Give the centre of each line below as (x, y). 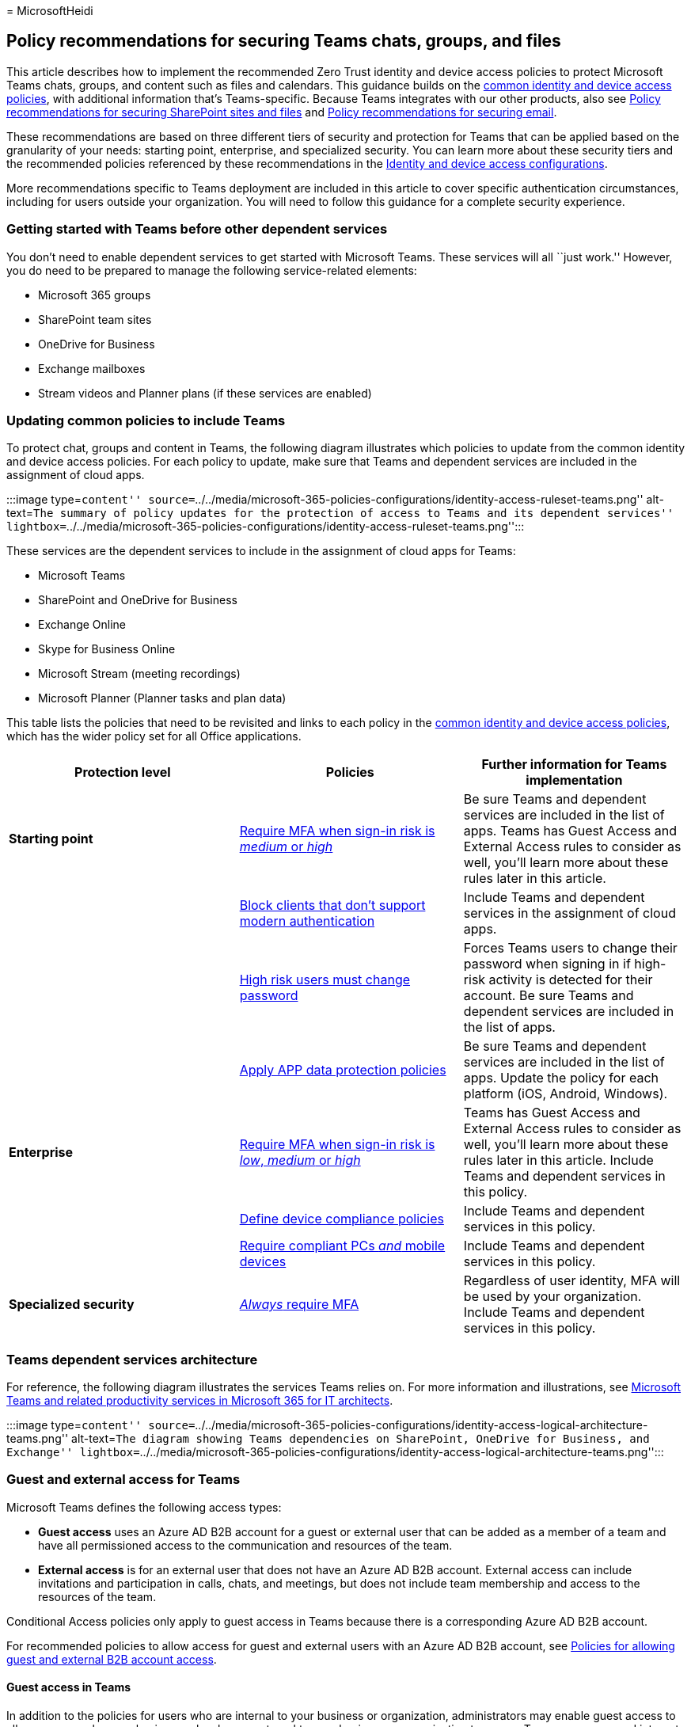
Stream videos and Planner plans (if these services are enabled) (205, 393)
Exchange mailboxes (92, 368)
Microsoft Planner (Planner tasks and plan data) (162, 698)
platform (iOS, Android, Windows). (566, 1094)
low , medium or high (300, 1160)
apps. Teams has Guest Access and (570, 831)
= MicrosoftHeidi (50, 11)
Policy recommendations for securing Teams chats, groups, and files (284, 41)
